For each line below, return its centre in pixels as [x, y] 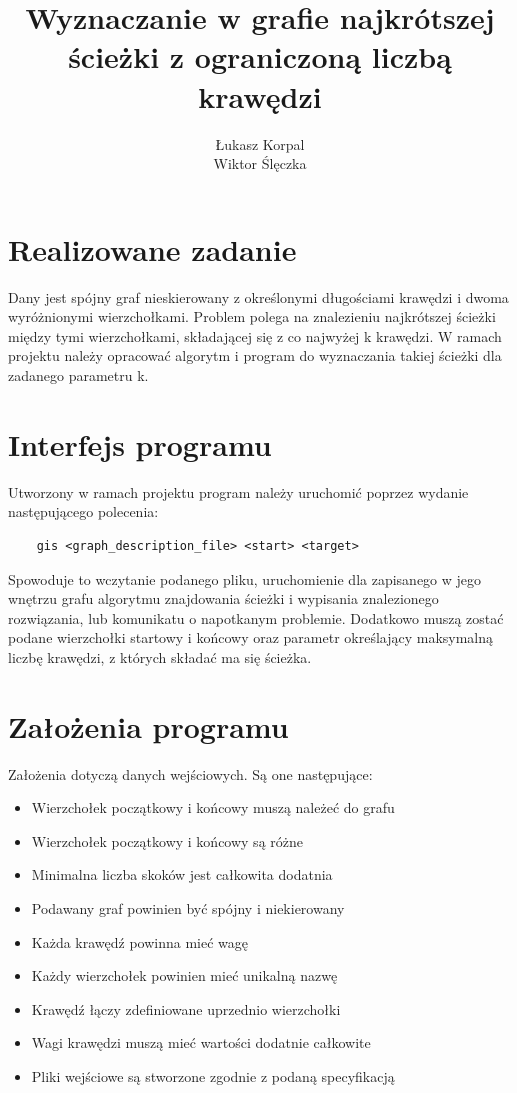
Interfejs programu [140, 443]
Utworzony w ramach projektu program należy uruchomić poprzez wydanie [238, 491]
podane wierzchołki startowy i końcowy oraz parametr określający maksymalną [251, 637]
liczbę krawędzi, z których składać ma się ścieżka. [160, 656]
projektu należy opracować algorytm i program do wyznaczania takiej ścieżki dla [255, 355]
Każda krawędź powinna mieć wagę [140, 941]
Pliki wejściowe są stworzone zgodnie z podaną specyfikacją [213, 1075]
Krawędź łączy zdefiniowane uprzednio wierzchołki [186, 1008]
